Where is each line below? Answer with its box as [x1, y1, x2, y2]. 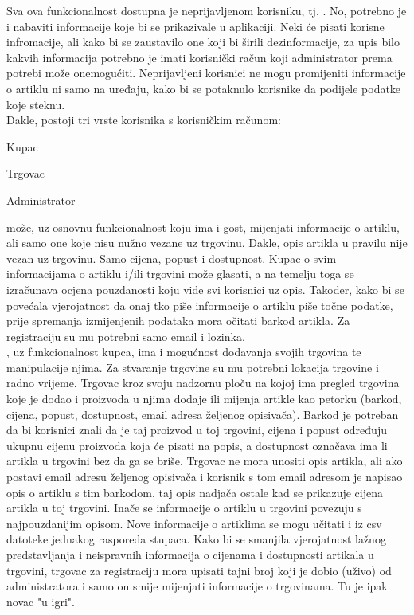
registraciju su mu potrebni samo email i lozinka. [6, 327, 245, 344]
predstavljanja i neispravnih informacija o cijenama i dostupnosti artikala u [6, 546, 374, 562]
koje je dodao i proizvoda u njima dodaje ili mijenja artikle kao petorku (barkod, [6, 390, 402, 407]
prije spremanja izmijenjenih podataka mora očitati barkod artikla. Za [6, 312, 350, 329]
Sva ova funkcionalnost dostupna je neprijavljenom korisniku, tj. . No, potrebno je [6, 2, 407, 18]
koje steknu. [6, 96, 65, 112]
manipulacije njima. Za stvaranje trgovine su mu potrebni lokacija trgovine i [6, 358, 379, 375]
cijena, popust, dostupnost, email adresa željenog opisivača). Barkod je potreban [6, 405, 399, 422]
